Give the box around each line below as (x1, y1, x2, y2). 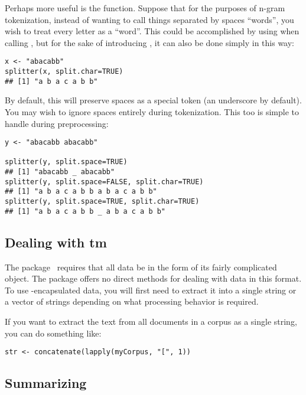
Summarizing (5, 374, 87, 392)
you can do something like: (5, 327, 102, 339)
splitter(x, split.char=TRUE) (5, 67, 123, 76)
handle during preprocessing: (5, 117, 109, 129)
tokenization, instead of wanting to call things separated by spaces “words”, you (5, 13, 294, 25)
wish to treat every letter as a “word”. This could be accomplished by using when (5, 25, 300, 37)
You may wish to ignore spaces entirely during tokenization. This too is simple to (5, 105, 299, 117)
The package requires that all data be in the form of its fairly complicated (5, 260, 277, 273)
